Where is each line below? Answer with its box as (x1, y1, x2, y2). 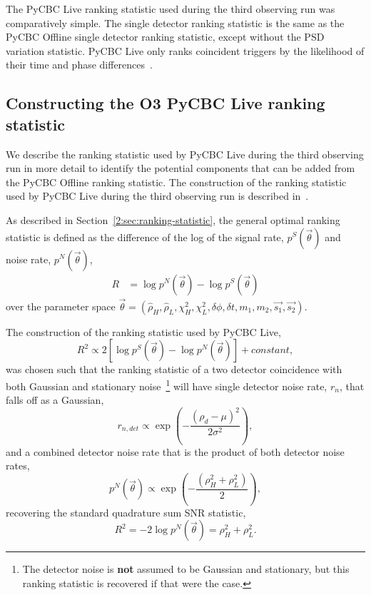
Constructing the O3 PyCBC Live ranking (6, 92, 325, 114)
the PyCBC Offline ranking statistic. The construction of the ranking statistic (6, 174, 347, 189)
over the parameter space (6, 298, 116, 313)
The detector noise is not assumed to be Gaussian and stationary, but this (22, 561, 350, 576)
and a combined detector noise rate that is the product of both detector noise (6, 444, 345, 459)
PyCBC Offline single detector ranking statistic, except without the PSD (6, 29, 325, 44)
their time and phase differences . (6, 57, 153, 72)
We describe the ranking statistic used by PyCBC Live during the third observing (6, 146, 364, 161)
